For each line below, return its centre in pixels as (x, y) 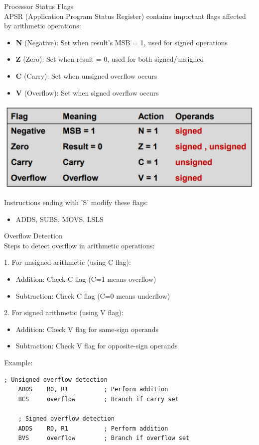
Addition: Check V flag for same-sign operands (87, 329)
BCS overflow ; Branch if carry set (98, 399)
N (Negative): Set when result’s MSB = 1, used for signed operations (122, 42)
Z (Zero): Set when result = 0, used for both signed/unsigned (110, 59)
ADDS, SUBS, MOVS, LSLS (60, 219)
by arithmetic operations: (43, 26)
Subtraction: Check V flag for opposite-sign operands (97, 346)
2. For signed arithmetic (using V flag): (64, 312)
